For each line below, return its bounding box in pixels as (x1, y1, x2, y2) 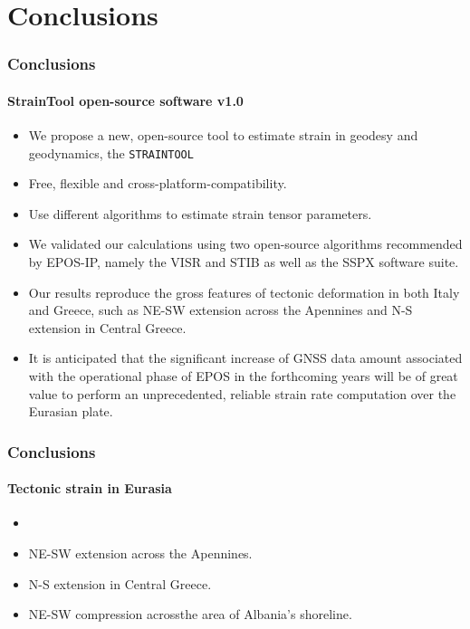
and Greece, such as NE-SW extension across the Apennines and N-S (28, 300, 413, 319)
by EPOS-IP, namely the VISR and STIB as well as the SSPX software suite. (28, 253, 459, 272)
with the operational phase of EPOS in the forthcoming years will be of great (28, 367, 458, 386)
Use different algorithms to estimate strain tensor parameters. (28, 204, 372, 223)
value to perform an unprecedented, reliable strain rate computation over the (28, 384, 456, 403)
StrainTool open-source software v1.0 (7, 91, 244, 110)
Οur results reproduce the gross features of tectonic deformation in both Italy (28, 282, 460, 301)
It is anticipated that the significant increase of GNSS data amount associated (28, 348, 463, 367)
